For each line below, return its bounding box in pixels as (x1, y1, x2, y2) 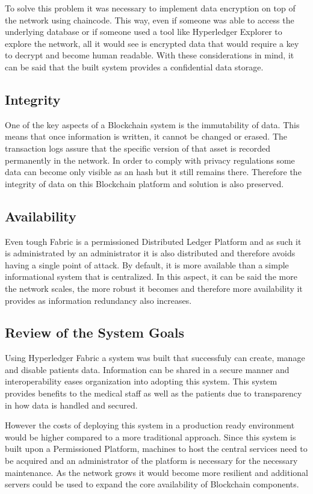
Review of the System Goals (5, 323, 184, 342)
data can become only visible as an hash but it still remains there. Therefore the (5, 165, 302, 178)
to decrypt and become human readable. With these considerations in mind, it (5, 49, 294, 61)
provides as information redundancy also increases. (5, 294, 192, 306)
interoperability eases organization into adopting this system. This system (5, 375, 277, 387)
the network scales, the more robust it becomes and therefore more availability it (5, 282, 303, 294)
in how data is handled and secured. (5, 398, 138, 411)
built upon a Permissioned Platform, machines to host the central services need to (5, 442, 308, 455)
